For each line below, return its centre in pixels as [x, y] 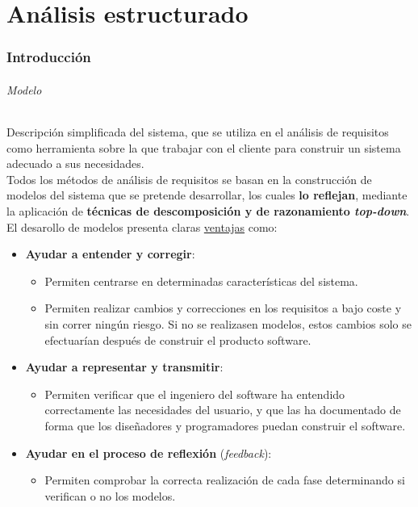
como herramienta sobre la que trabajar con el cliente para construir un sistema [204, 147]
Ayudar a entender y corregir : [110, 254]
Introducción [49, 57]
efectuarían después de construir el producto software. [178, 339]
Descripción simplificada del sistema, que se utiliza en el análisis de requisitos [198, 132]
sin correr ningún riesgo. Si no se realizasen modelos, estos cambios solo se [228, 323]
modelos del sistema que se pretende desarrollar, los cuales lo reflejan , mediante [207, 195]
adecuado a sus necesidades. [75, 163]
